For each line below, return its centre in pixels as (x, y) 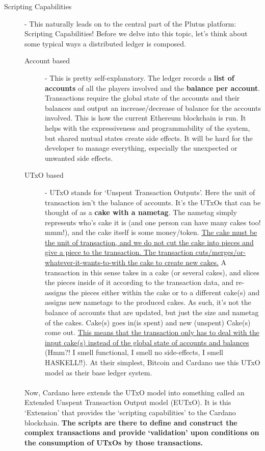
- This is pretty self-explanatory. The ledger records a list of (140, 77)
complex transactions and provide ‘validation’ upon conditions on (142, 432)
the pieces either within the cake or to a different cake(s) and (164, 292)
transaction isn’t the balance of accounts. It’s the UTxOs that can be (153, 202)
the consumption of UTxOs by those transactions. (114, 442)
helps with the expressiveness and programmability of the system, (148, 127)
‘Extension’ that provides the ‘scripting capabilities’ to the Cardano (130, 412)
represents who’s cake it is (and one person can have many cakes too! (153, 222)
